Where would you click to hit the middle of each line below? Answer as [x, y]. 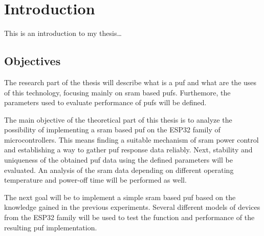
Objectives [32, 61]
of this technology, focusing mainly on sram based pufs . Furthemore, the [117, 92]
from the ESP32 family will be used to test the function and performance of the [129, 217]
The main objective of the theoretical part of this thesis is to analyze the [118, 119]
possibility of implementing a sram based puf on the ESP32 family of [112, 130]
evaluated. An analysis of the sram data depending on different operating [119, 170]
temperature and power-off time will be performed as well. [95, 180]
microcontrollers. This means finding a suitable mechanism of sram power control [131, 139]
